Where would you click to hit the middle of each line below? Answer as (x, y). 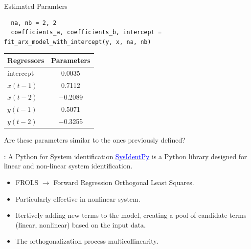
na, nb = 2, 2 (34, 23)
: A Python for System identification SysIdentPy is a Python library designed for (125, 156)
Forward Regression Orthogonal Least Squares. (124, 182)
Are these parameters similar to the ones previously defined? (95, 140)
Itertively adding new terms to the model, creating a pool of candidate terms (131, 215)
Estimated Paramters (36, 6)
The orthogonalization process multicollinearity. (87, 241)
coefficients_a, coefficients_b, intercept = (86, 32)
